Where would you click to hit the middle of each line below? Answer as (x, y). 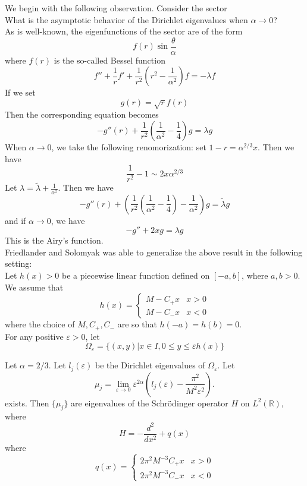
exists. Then (27, 403)
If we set (20, 92)
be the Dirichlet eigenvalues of (150, 365)
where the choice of (40, 324)
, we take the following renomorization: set (129, 147)
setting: (18, 263)
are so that (137, 324)
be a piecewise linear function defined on (136, 275)
